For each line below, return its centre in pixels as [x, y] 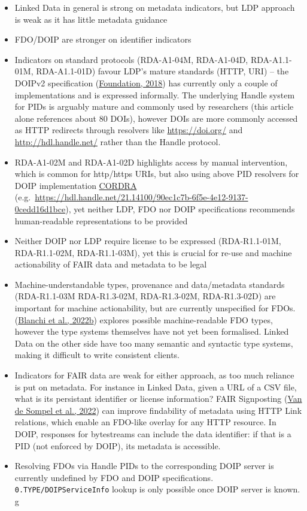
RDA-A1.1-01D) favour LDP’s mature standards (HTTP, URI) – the [162, 71]
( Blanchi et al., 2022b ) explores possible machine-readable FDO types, [144, 319]
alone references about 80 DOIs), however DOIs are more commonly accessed [156, 118]
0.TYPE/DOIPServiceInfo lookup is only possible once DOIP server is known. [157, 489]
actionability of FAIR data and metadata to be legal [111, 264]
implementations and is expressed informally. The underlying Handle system [155, 94]
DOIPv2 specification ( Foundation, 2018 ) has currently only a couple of [146, 82]
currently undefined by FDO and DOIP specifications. [114, 477]
